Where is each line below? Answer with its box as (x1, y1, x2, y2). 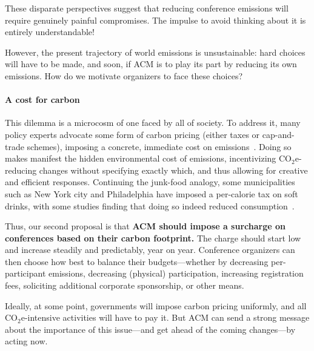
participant (5, 267, 46, 280)
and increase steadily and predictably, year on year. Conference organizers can (5, 243, 295, 256)
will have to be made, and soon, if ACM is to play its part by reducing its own (5, 57, 297, 70)
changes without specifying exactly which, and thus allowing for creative (39, 163, 308, 176)
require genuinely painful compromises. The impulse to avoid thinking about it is (5, 13, 306, 26)
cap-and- (262, 128, 295, 140)
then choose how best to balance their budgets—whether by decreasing (5, 255, 269, 267)
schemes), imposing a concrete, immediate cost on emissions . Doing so (27, 140, 292, 153)
